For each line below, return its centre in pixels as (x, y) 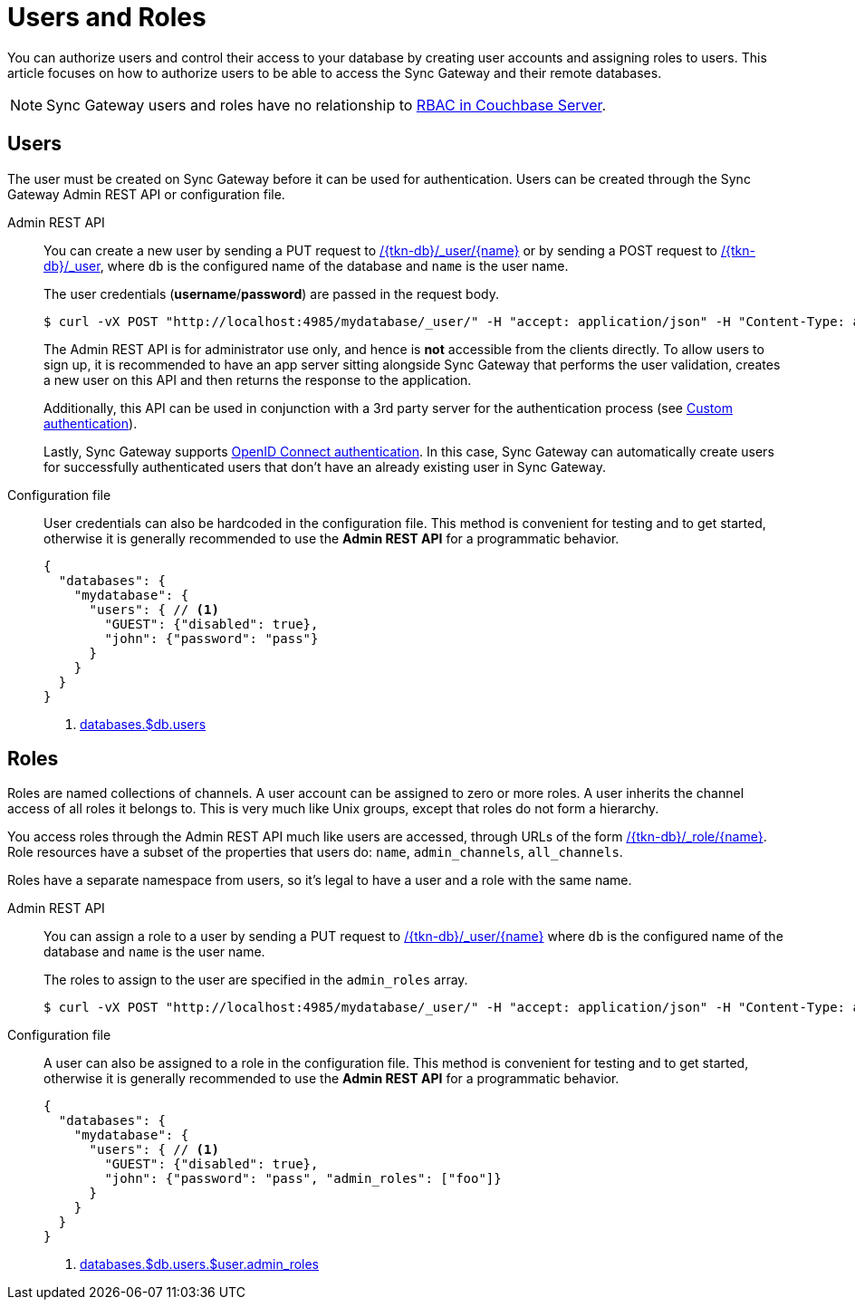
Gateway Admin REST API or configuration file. (146, 194)
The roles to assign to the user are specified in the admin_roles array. (256, 980)
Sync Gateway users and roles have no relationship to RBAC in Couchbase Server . (327, 105)
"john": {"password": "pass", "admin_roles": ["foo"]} (303, 1179)
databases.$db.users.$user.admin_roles (200, 1264)
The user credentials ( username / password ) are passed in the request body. (271, 293)
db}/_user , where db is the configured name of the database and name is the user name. (306, 265)
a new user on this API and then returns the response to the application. (258, 380)
